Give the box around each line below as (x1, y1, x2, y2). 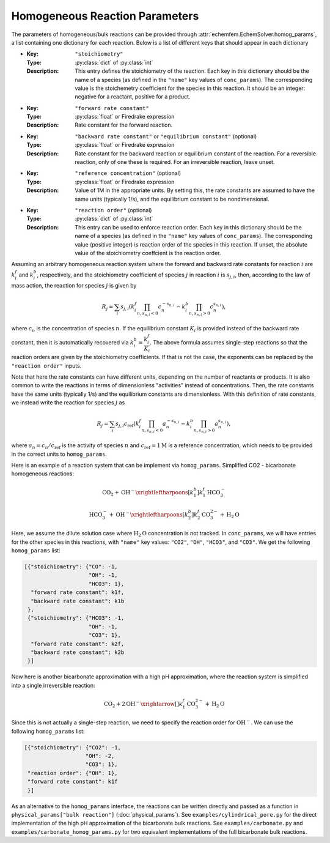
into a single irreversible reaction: (11, 681, 95, 689)
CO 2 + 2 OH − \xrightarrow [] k (104, 699, 183, 709)
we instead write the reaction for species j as (11, 399, 125, 406)
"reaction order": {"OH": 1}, (28, 770, 119, 776)
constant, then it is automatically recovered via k (11, 338, 134, 346)
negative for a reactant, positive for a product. (75, 93, 191, 100)
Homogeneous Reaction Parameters (11, 9, 199, 23)
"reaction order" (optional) (75, 206, 152, 214)
